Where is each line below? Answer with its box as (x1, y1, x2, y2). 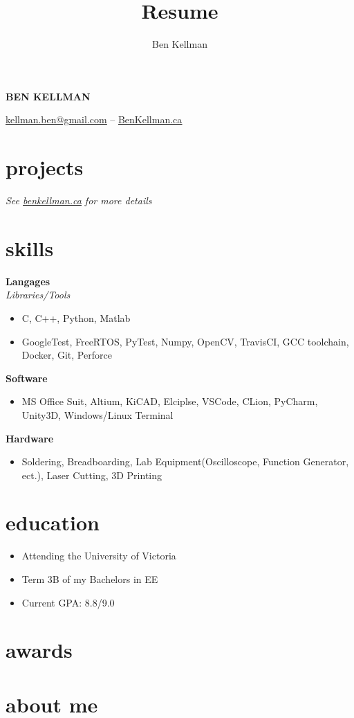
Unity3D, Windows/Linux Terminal (21, 407, 174, 422)
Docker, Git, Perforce (21, 348, 112, 362)
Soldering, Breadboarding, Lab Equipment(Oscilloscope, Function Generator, (21, 454, 349, 469)
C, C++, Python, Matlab (21, 310, 131, 325)
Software (6, 370, 48, 385)
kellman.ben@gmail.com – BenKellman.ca (6, 112, 183, 127)
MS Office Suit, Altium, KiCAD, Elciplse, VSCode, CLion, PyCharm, (21, 394, 318, 409)
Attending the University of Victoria (21, 548, 176, 563)
